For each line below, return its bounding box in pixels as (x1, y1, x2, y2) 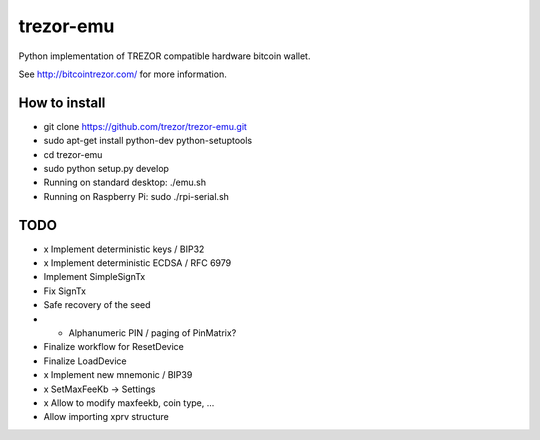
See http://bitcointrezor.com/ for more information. (18, 68, 227, 80)
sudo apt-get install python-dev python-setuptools (43, 135, 253, 147)
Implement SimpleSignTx (43, 271, 146, 283)
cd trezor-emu (43, 148, 103, 160)
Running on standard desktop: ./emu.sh (43, 176, 207, 189)
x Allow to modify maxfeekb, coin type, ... (43, 397, 215, 409)
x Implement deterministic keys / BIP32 (43, 243, 205, 255)
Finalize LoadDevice (43, 355, 127, 367)
